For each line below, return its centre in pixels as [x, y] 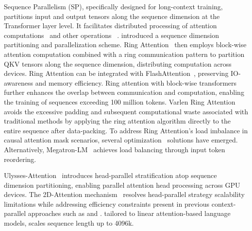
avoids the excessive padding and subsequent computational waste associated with [126, 111]
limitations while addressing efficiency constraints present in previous [107, 204]
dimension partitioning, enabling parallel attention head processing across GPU [122, 185]
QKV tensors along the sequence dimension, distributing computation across [118, 63]
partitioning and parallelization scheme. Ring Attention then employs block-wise [125, 44]
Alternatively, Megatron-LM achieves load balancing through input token [115, 149]
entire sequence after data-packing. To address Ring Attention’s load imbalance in [126, 130]
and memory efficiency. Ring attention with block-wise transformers [136, 82]
